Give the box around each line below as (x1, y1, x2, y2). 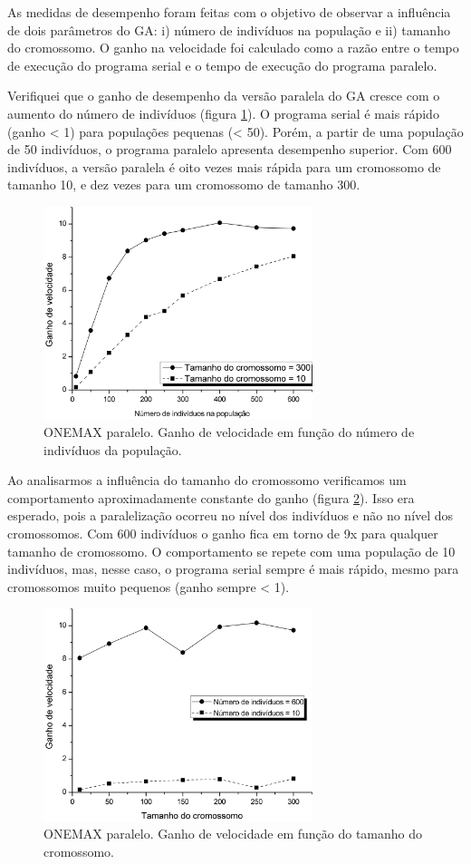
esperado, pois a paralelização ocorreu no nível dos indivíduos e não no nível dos (7, 506, 454, 525)
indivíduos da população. (43, 440, 182, 459)
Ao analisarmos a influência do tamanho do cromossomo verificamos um (7, 471, 407, 490)
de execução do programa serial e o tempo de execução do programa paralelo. (7, 55, 437, 74)
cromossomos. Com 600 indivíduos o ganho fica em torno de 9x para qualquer (7, 523, 438, 542)
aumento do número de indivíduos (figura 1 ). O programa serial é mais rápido (7, 103, 439, 122)
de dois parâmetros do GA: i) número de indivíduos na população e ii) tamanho (7, 20, 450, 39)
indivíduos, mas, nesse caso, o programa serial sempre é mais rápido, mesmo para (7, 559, 459, 578)
